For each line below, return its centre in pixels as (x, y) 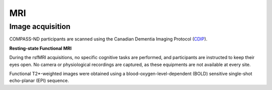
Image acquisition (40, 26)
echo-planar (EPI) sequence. (39, 80)
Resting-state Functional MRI (41, 48)
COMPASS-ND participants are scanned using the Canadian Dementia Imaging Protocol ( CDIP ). (108, 39)
